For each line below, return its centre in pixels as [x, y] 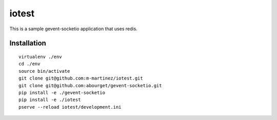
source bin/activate [44, 71]
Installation [28, 43]
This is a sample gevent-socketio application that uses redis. [74, 29]
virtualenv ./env [40, 57]
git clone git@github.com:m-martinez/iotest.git [81, 78]
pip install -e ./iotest [50, 100]
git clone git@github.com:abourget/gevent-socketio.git [90, 85]
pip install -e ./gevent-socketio [62, 93]
